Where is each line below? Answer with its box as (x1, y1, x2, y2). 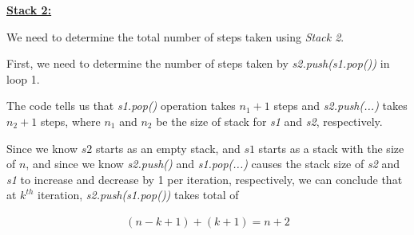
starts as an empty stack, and (95, 139, 241, 156)
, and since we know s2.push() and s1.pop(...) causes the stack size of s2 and (26, 155, 400, 172)
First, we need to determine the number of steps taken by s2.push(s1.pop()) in (6, 55, 390, 72)
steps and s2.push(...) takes (273, 97, 408, 114)
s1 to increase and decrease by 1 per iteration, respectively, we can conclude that (6, 170, 403, 187)
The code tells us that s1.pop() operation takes (6, 97, 236, 114)
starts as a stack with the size (258, 139, 404, 156)
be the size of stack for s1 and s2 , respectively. (156, 112, 383, 129)
